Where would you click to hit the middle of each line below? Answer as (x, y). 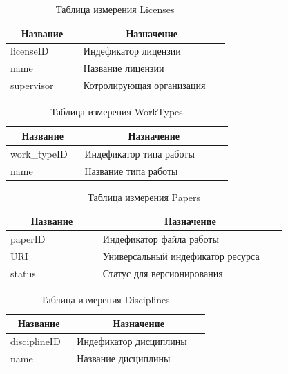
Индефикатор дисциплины (132, 341)
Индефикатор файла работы (161, 239)
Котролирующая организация (144, 85)
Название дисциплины (124, 358)
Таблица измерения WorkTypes (117, 112)
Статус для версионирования (163, 273)
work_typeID (39, 153)
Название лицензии (124, 68)
